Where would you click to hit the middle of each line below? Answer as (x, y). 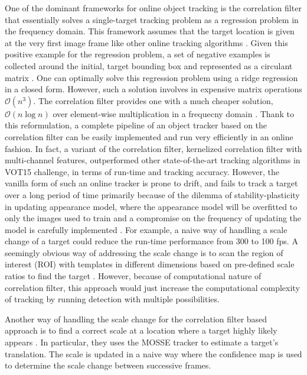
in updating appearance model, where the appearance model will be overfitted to (151, 206)
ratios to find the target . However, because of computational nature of (133, 276)
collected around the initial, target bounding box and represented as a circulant (149, 65)
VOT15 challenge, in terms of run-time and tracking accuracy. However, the (142, 171)
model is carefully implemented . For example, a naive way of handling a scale (146, 229)
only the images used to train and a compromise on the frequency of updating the (153, 218)
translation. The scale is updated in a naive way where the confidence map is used (153, 353)
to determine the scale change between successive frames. (108, 365)
